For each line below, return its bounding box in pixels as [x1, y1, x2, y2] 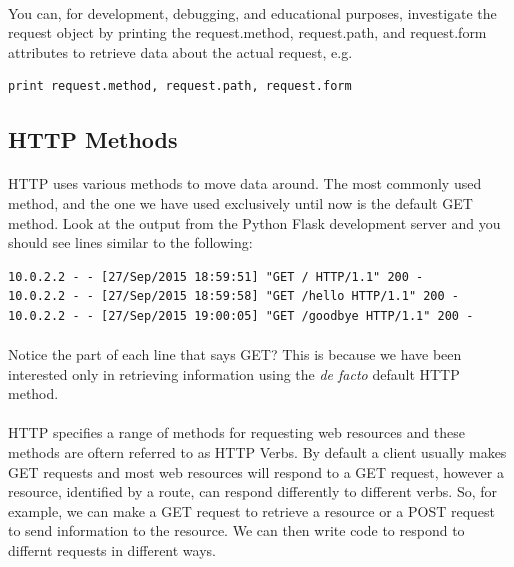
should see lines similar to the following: [8, 232, 253, 253]
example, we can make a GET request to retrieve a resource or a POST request [8, 500, 496, 521]
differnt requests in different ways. [8, 540, 216, 561]
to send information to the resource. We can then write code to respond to [8, 520, 465, 541]
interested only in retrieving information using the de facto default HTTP [8, 363, 460, 384]
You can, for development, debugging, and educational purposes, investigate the [8, 2, 497, 23]
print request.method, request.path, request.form [8, 79, 352, 94]
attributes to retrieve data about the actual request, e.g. [8, 41, 353, 62]
